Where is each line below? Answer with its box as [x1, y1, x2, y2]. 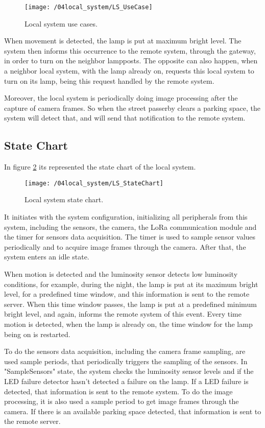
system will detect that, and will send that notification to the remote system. [4, 112, 246, 123]
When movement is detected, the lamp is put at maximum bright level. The [4, 35, 242, 46]
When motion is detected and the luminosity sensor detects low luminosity [4, 269, 238, 279]
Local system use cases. [25, 18, 98, 29]
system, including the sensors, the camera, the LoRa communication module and [4, 221, 257, 232]
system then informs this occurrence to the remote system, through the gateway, [4, 45, 256, 56]
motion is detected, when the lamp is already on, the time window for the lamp [4, 318, 253, 329]
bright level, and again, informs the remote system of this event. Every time [4, 308, 242, 319]
